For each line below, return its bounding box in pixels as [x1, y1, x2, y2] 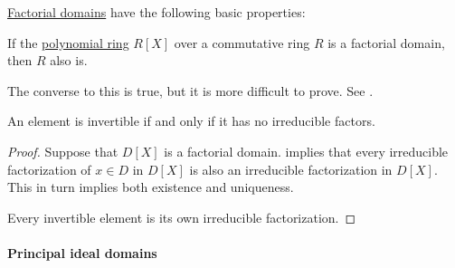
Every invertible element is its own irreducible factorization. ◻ [7, 207, 356, 226]
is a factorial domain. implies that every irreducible [164, 141, 449, 160]
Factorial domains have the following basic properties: [7, 3, 306, 21]
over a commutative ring [174, 33, 310, 52]
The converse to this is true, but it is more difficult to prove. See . [7, 81, 374, 100]
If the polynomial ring [7, 33, 129, 52]
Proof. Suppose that [7, 141, 118, 160]
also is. [50, 51, 88, 70]
